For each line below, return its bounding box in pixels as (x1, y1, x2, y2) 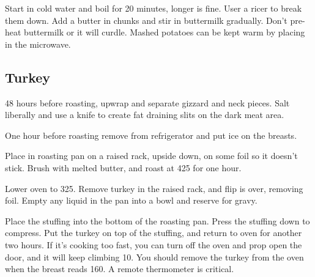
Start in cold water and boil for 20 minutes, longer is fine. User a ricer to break (5, 2, 302, 14)
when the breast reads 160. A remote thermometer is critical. (5, 262, 234, 275)
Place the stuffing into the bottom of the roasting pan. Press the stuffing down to (5, 214, 310, 227)
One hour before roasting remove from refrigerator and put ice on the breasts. (5, 128, 297, 141)
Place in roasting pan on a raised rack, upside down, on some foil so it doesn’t (5, 149, 298, 162)
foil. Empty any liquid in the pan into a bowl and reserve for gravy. (5, 194, 258, 207)
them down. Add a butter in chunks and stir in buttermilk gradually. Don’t (5, 13, 287, 26)
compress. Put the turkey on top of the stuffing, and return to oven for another (5, 226, 302, 239)
